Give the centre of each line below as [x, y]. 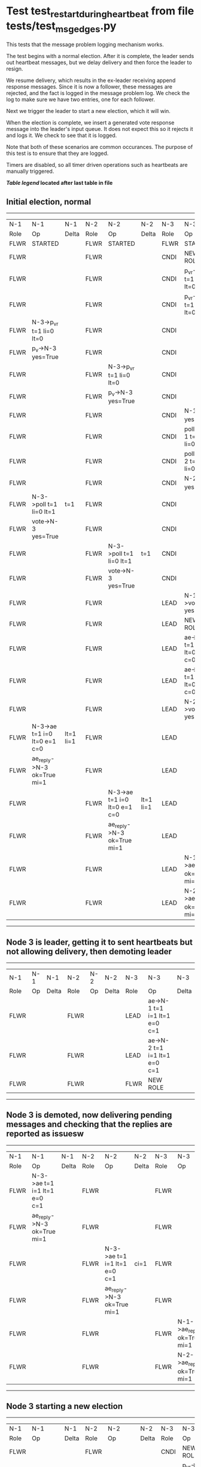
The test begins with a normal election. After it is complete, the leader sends [100, 56]
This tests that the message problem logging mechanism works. [85, 45]
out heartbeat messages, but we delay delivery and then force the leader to [99, 63]
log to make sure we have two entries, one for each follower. [81, 99]
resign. [15, 69]
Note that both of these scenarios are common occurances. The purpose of [100, 147]
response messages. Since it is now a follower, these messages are [89, 87]
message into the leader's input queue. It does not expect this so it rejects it [100, 129]
